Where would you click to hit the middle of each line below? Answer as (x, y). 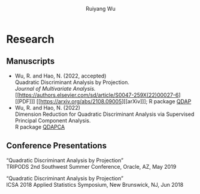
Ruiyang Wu (101, 9)
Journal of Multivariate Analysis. (55, 88)
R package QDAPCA (40, 127)
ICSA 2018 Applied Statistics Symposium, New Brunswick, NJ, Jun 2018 (95, 184)
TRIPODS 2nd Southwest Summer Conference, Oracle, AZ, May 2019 (91, 166)
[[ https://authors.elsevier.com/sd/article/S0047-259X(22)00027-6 (97, 95)
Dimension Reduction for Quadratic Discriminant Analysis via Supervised (104, 114)
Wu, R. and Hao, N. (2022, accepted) (60, 76)
